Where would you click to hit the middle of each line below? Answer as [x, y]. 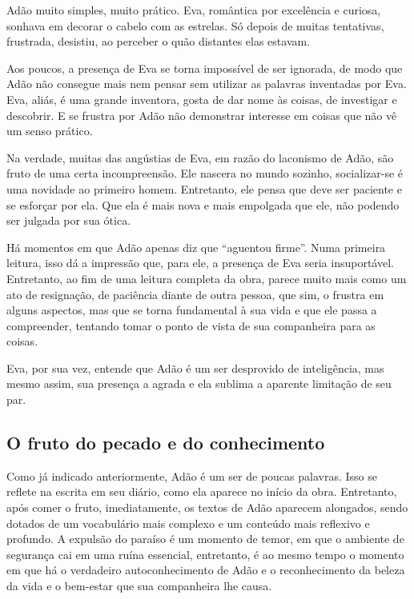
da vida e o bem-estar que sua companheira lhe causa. [139, 586]
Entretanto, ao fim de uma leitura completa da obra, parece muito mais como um [207, 278]
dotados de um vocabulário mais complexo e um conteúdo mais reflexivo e [188, 523]
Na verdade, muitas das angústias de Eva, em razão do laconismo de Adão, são [200, 157]
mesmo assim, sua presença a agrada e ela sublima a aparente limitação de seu [199, 383]
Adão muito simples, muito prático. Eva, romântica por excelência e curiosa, [194, 10]
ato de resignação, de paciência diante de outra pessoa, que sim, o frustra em [195, 294]
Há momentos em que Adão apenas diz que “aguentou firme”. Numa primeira [196, 247]
